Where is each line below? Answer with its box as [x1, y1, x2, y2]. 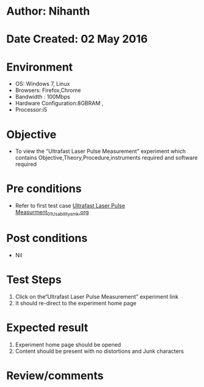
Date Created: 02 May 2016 [6, 32, 148, 46]
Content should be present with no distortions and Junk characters [15, 347, 184, 355]
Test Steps [6, 273, 62, 287]
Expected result [6, 321, 89, 335]
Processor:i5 [15, 106, 48, 113]
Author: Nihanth [6, 4, 90, 18]
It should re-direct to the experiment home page [15, 299, 137, 307]
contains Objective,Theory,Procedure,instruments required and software [15, 154, 198, 162]
